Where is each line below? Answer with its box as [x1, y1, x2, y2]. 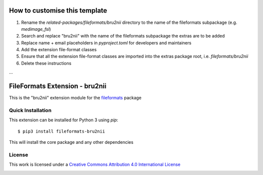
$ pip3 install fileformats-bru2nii [18, 128, 105, 134]
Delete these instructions [21, 60, 72, 66]
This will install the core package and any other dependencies [9, 139, 133, 145]
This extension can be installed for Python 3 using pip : [9, 117, 118, 123]
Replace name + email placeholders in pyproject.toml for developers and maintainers [21, 39, 192, 46]
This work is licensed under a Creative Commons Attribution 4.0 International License [9, 161, 181, 168]
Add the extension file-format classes [21, 47, 97, 53]
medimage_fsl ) [21, 26, 51, 32]
